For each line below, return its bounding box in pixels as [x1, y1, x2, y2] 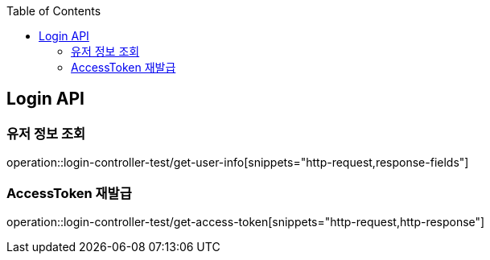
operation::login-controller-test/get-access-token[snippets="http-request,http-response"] [6, 214, 485, 229]
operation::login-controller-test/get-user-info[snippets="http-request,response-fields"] [6, 155, 469, 170]
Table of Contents [6, 4, 101, 18]
